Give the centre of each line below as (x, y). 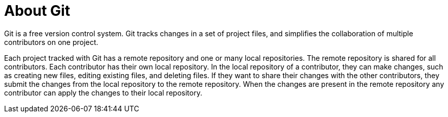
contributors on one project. (51, 42)
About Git (37, 11)
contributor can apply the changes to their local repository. (103, 92)
